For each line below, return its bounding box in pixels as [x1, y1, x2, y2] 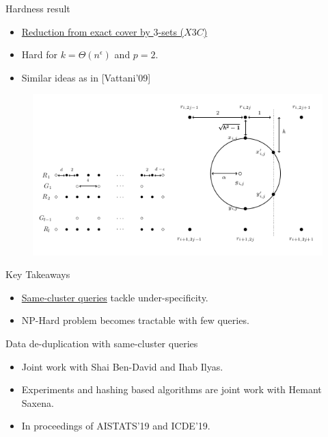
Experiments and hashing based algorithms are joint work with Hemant [21, 382, 322, 397]
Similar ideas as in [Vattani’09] [21, 70, 151, 84]
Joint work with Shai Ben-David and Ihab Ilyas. [21, 359, 223, 373]
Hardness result [5, 1, 70, 15]
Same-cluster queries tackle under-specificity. [21, 290, 208, 304]
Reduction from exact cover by [21, 24, 150, 38]
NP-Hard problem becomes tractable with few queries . [21, 313, 249, 327]
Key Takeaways [5, 267, 70, 282]
